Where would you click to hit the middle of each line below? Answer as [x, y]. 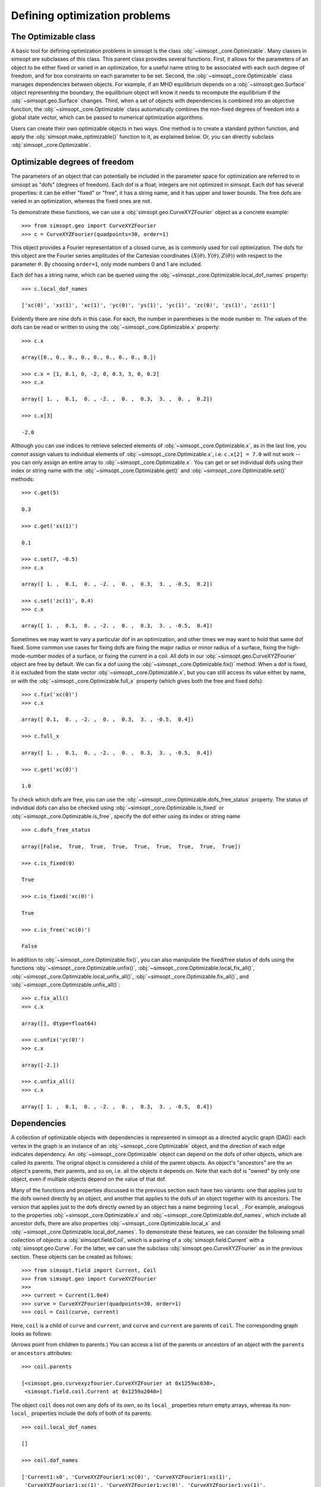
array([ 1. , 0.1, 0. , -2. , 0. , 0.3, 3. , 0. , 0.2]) [117, 399]
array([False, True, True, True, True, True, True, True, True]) [131, 846]
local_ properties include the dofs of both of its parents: [81, 1413]
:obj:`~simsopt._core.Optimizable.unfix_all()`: [65, 985]
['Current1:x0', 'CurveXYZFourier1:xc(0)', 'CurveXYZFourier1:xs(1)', [127, 1477]
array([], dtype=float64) [59, 1023]
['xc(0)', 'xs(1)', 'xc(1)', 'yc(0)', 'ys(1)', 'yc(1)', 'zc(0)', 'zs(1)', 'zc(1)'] [149, 305]
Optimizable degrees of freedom [73, 162]
